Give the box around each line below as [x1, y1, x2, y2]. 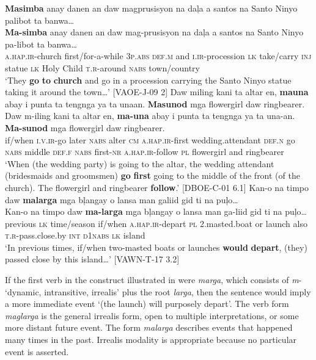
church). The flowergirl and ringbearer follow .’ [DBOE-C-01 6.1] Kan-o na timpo [5, 181, 309, 193]
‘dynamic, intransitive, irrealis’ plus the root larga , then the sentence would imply [5, 285, 311, 298]
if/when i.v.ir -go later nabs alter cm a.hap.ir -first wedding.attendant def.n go [5, 133, 295, 146]
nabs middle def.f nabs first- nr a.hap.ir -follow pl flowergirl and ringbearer [5, 145, 284, 158]
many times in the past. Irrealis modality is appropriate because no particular [5, 333, 297, 346]
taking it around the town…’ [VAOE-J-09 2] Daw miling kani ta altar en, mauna [5, 85, 309, 98]
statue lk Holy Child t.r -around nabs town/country [5, 61, 200, 74]
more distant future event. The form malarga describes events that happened [5, 321, 293, 334]
